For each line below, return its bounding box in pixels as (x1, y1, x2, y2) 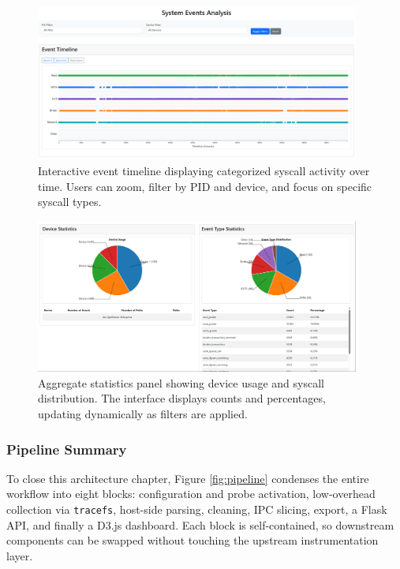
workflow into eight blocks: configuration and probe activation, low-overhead (6, 485, 376, 502)
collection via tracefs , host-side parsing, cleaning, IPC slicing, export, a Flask (6, 501, 387, 518)
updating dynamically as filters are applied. (38, 406, 248, 422)
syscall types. (38, 193, 102, 210)
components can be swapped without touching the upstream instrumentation (6, 532, 379, 548)
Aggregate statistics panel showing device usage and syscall (38, 374, 324, 391)
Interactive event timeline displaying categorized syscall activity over (38, 162, 370, 178)
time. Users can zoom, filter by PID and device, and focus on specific (38, 178, 372, 194)
